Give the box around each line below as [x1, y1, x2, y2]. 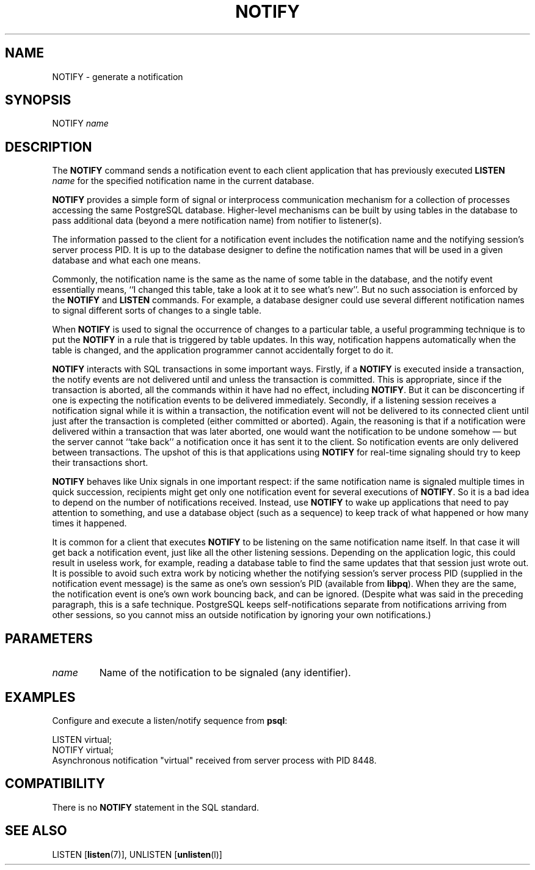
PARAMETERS [5, 630, 93, 646]
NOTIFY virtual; [52, 744, 114, 755]
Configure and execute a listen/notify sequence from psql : [52, 715, 288, 726]
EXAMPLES [5, 689, 76, 705]
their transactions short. [52, 457, 148, 468]
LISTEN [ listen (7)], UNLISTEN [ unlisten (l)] [52, 849, 222, 860]
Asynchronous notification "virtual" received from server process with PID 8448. [52, 754, 377, 765]
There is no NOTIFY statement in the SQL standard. [52, 802, 260, 813]
